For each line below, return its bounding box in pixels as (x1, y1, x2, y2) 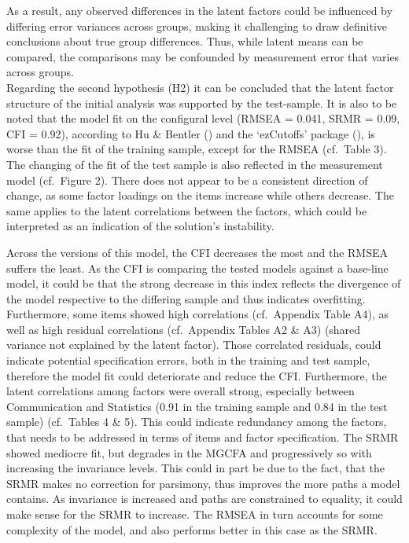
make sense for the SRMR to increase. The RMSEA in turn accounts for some (6, 506, 383, 522)
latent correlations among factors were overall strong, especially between (6, 383, 355, 399)
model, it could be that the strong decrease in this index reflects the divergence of (6, 275, 401, 292)
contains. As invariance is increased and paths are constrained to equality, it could (6, 490, 403, 507)
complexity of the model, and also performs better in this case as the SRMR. (6, 521, 378, 537)
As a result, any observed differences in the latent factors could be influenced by (6, 2, 392, 18)
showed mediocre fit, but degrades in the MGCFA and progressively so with (6, 444, 372, 460)
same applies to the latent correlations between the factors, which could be (6, 202, 367, 218)
